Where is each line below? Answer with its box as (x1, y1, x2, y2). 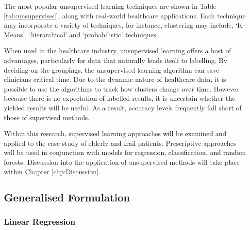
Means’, (4, 29, 27, 39)
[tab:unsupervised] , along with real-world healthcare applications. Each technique (4, 10, 246, 20)
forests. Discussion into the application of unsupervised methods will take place (4, 156, 240, 167)
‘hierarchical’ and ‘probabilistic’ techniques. (29, 29, 158, 39)
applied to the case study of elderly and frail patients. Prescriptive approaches (4, 138, 236, 148)
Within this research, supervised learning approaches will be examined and (4, 128, 227, 138)
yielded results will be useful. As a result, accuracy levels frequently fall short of (4, 102, 242, 112)
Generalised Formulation (4, 190, 130, 205)
